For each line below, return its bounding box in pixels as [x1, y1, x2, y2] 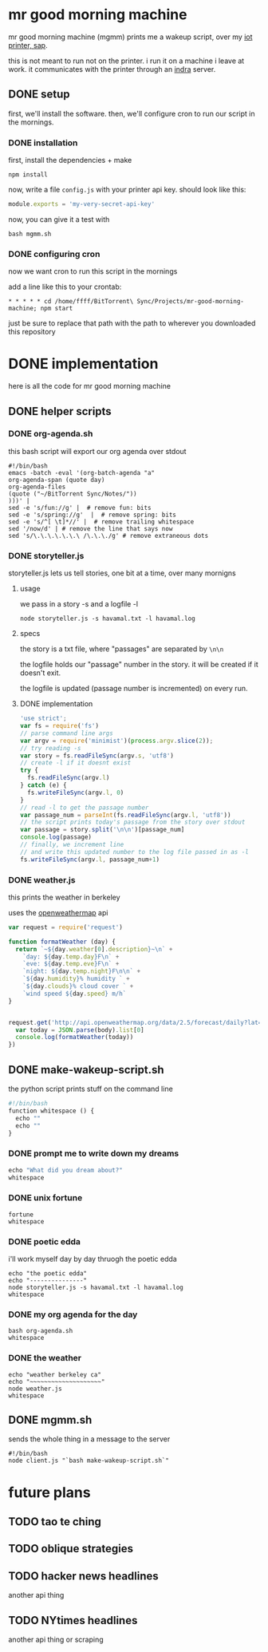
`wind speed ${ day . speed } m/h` [22, 990, 127, 998]
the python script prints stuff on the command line [8, 1084, 173, 1093]
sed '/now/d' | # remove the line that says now [8, 524, 173, 532]
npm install [8, 171, 48, 179]
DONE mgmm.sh [8, 1413, 93, 1426]
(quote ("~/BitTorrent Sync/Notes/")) [8, 489, 137, 498]
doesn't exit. [19, 668, 61, 678]
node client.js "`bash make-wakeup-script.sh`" [8, 1456, 170, 1465]
